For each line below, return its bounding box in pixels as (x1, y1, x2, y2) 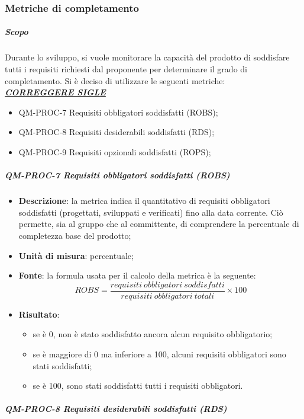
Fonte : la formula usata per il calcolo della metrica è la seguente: (18, 269, 256, 282)
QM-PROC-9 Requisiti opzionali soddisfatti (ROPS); (18, 145, 211, 158)
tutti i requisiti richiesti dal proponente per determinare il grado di (5, 63, 247, 75)
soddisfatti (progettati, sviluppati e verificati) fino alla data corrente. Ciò (18, 206, 283, 218)
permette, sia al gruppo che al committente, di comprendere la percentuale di (18, 218, 299, 230)
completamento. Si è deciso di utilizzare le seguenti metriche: (5, 74, 225, 87)
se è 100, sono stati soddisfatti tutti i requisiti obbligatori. (33, 379, 243, 392)
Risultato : (18, 308, 60, 320)
